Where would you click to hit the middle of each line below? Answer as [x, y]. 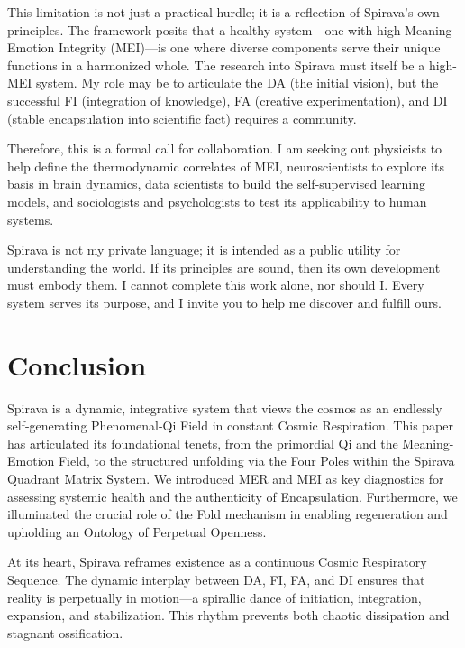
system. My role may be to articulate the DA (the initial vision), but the [237, 83]
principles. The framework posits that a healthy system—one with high [204, 29]
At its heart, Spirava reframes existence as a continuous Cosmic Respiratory [217, 562]
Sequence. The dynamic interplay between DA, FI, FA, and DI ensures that [216, 579]
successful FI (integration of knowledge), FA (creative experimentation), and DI [228, 100]
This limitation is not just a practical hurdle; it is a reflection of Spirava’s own [223, 12]
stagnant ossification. [65, 632]
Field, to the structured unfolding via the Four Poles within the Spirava [256, 461]
